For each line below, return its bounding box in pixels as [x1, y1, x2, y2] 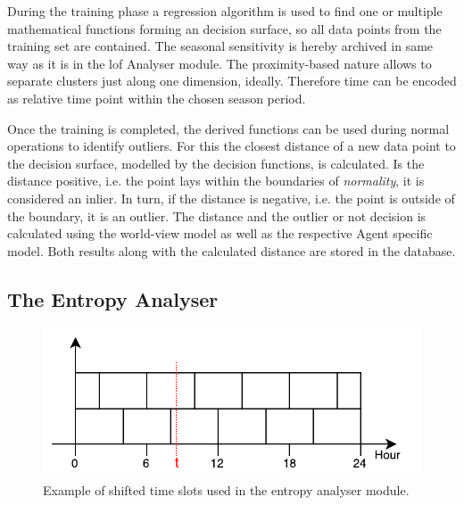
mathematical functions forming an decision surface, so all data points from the [7, 19, 442, 37]
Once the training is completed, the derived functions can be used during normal [7, 119, 450, 137]
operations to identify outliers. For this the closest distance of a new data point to [7, 137, 456, 155]
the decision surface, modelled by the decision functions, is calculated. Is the [7, 153, 425, 172]
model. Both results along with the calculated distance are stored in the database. [7, 241, 456, 260]
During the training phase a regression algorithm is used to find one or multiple [7, 2, 443, 20]
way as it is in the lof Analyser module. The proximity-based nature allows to [7, 54, 432, 72]
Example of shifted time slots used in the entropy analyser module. [43, 481, 410, 500]
